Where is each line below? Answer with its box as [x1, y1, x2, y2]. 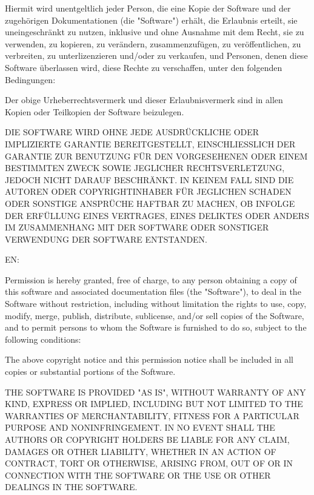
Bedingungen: [5, 73, 56, 86]
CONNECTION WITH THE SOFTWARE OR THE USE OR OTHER [5, 468, 271, 481]
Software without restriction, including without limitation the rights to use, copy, [5, 297, 307, 310]
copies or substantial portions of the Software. [5, 365, 176, 378]
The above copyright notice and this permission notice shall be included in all [5, 353, 294, 366]
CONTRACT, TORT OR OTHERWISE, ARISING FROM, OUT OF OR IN [5, 457, 293, 470]
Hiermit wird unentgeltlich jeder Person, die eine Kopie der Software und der [5, 2, 291, 14]
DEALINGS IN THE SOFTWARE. [5, 480, 138, 493]
